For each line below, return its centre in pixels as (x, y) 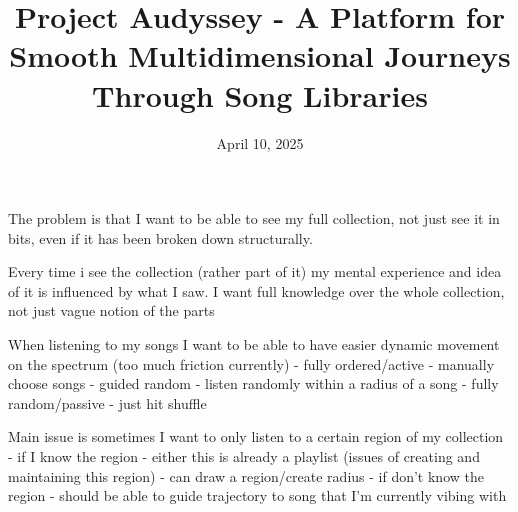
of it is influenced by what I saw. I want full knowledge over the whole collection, (256, 290)
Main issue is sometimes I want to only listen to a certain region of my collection (256, 436)
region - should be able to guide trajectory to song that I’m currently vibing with (257, 495)
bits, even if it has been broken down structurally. (160, 237)
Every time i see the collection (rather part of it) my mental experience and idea (255, 271)
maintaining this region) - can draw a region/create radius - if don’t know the (246, 475)
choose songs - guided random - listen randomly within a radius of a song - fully (253, 383)
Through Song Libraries (260, 94)
